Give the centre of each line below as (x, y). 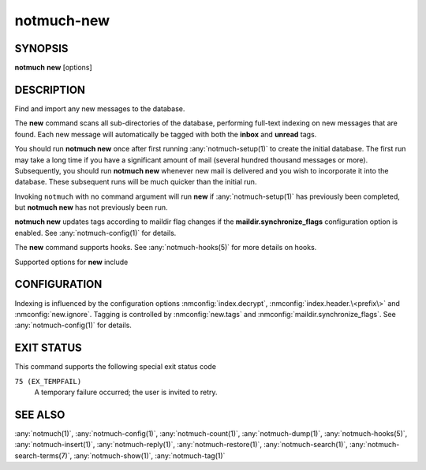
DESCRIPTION (50, 90)
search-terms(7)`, (43, 455)
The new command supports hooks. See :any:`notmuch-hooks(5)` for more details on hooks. (166, 248)
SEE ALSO (40, 414)
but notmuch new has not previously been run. (91, 207)
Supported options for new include (71, 262)
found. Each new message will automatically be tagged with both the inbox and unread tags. (166, 134)
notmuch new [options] (53, 68)
